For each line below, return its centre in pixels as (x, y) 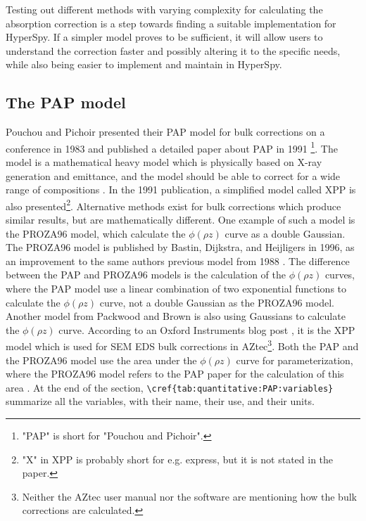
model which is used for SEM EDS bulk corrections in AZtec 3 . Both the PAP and (182, 345)
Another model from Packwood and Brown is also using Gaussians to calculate (176, 316)
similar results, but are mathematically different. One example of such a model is (181, 220)
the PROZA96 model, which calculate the (96, 233)
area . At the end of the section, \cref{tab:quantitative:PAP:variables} (170, 387)
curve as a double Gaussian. (285, 233)
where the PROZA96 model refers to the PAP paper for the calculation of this (175, 374)
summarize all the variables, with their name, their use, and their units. (160, 401)
